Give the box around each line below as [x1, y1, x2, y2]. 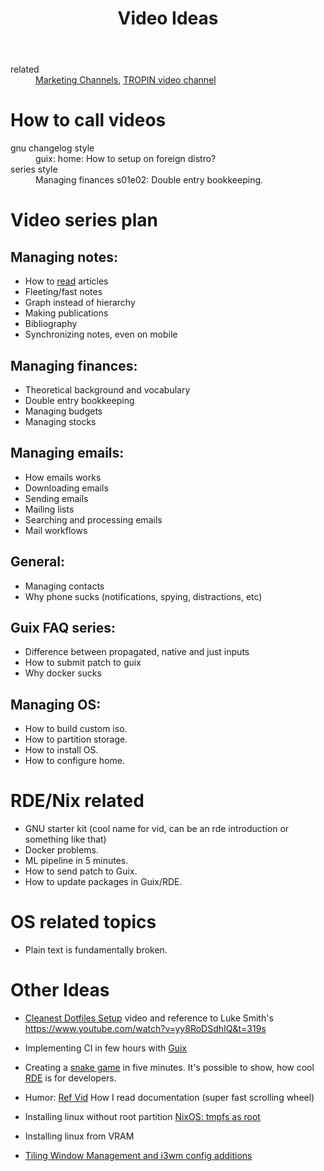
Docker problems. [24, 844, 99, 856]
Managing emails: [10, 445, 125, 462]
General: [10, 553, 66, 571]
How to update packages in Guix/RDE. [24, 876, 183, 888]
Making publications [24, 307, 109, 319]
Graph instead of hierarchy [24, 297, 136, 309]
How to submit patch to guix [24, 657, 142, 669]
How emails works [24, 471, 102, 483]
